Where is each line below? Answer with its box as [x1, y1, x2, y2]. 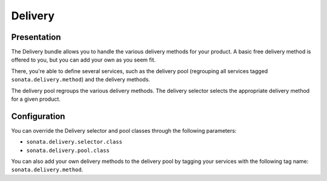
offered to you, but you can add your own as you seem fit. [11, 56, 156, 63]
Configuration [11, 111, 65, 121]
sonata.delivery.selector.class [26, 139, 122, 145]
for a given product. [11, 95, 61, 103]
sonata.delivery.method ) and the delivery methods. [11, 76, 151, 83]
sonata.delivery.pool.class [26, 147, 110, 154]
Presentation [11, 32, 61, 42]
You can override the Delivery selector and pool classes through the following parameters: [11, 127, 237, 134]
